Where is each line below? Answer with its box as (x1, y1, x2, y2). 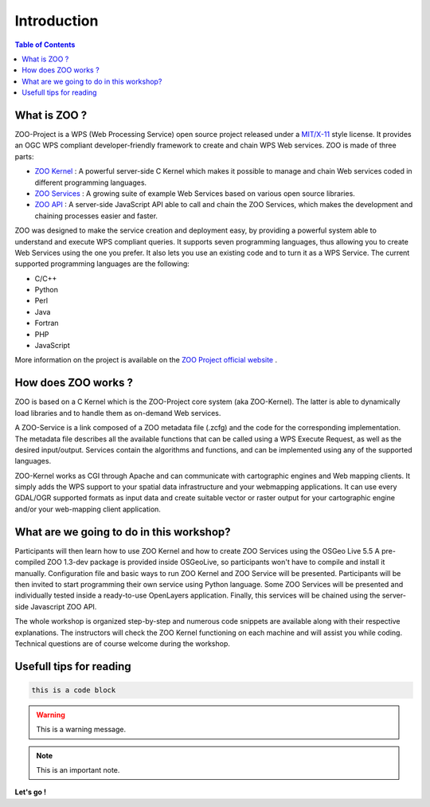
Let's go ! (14, 787, 47, 797)
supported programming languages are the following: (14, 259, 190, 268)
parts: (14, 151, 34, 161)
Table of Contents (14, 40, 76, 49)
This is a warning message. (36, 725, 127, 735)
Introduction (14, 12, 99, 29)
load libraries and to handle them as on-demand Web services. (14, 408, 221, 417)
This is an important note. (36, 766, 120, 775)
